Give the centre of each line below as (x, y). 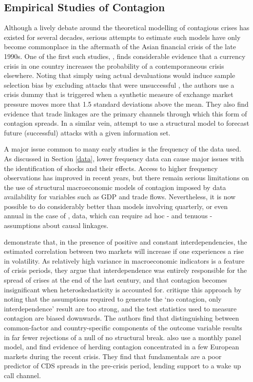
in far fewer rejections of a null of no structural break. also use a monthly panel (123, 337)
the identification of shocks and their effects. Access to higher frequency (111, 168)
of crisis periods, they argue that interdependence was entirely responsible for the (126, 270)
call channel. (22, 375)
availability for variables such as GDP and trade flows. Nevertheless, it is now (120, 197)
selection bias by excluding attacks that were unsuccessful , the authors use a (119, 85)
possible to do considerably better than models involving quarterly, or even (116, 206)
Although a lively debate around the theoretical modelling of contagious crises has (127, 28)
